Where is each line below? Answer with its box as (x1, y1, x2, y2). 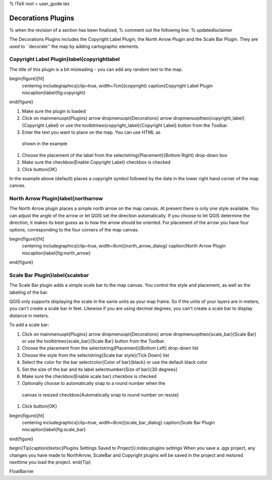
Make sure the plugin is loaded (22, 108, 86, 114)
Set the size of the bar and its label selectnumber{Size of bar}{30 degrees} (22, 366, 178, 372)
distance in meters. (9, 312, 49, 318)
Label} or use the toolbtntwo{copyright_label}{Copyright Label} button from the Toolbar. (45, 122, 229, 128)
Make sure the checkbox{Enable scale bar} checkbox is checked (22, 373, 157, 379)
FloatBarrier (9, 468, 34, 474)
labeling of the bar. (9, 289, 49, 295)
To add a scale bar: (9, 322, 49, 328)
